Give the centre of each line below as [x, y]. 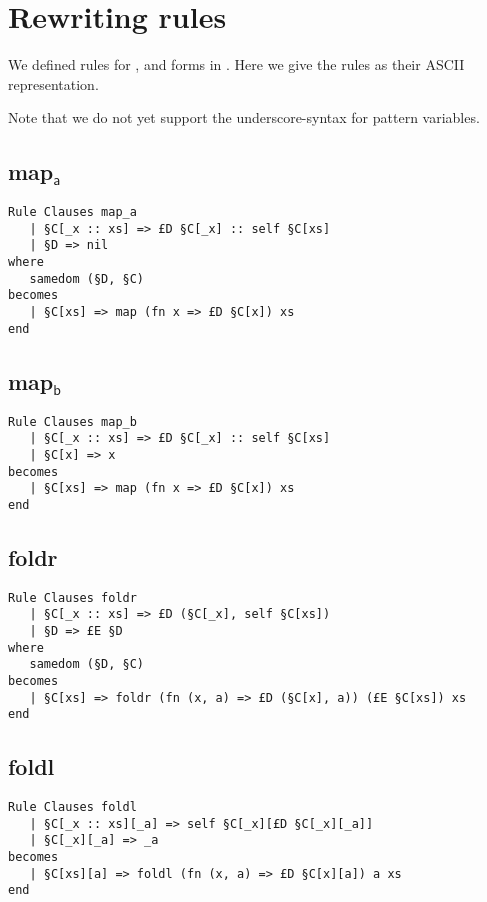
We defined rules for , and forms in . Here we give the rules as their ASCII [236, 64]
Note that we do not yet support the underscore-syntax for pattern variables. [244, 117]
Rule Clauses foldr [72, 597]
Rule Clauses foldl [72, 807]
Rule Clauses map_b [72, 421]
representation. [53, 83]
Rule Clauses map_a [72, 212]
